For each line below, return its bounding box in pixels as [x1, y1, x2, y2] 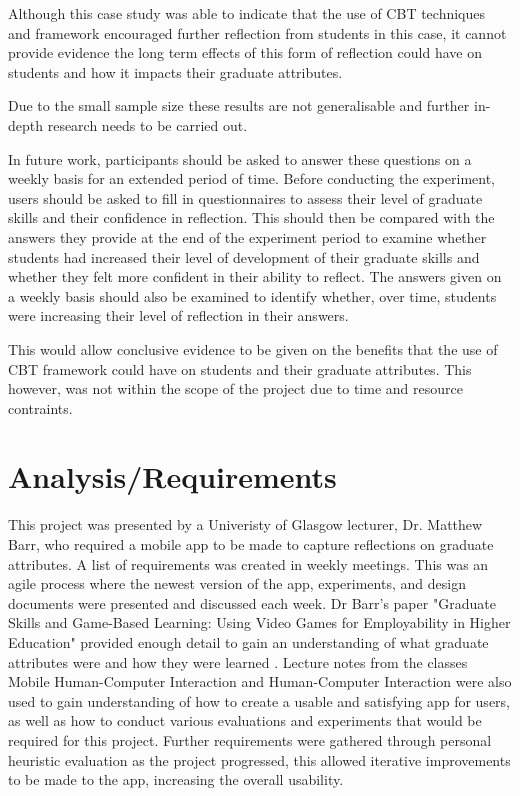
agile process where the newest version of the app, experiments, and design [8, 573, 466, 594]
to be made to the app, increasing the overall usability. [8, 769, 344, 790]
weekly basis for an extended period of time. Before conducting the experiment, [8, 168, 496, 189]
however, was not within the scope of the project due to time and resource [8, 378, 463, 399]
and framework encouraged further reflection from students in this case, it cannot [8, 22, 507, 43]
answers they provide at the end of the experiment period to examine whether [8, 226, 487, 247]
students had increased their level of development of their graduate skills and [8, 246, 480, 267]
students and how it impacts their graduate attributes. [8, 61, 343, 82]
